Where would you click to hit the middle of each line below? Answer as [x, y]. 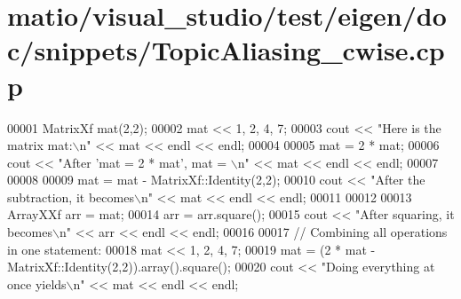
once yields [37, 283]
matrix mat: [40, 145]
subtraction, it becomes [71, 197]
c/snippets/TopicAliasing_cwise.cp [226, 50]
